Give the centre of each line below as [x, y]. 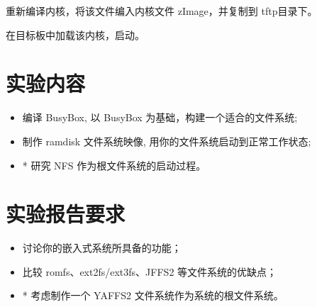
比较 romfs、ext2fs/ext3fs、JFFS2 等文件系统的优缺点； [150, 271]
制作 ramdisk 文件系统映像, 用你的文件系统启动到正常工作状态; [167, 141]
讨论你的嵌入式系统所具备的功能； [102, 248]
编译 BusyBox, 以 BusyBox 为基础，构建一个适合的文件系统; [160, 117]
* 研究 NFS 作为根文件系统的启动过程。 [114, 165]
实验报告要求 [66, 214]
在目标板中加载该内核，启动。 [75, 34]
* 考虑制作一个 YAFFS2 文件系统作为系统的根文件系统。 [153, 295]
